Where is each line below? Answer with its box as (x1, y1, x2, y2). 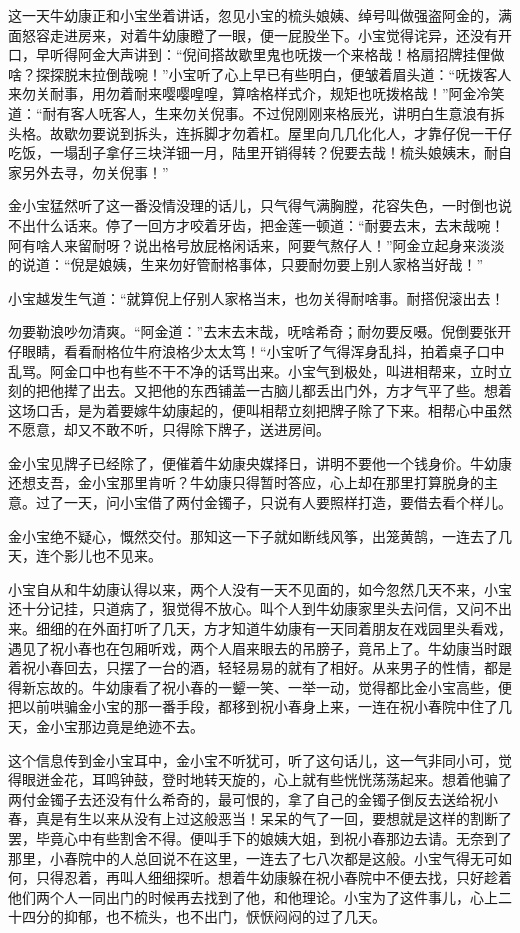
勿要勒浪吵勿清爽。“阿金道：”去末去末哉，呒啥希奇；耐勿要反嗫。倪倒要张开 (8, 321, 512, 342)
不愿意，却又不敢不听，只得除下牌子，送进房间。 (8, 419, 330, 440)
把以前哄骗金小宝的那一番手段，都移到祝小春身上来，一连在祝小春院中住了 (8, 696, 498, 717)
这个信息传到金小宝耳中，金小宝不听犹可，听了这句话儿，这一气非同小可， (8, 749, 498, 770)
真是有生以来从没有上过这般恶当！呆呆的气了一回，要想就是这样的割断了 (35, 808, 512, 829)
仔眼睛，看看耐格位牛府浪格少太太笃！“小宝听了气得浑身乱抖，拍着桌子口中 (8, 340, 505, 361)
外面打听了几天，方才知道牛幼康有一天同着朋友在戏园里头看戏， (91, 618, 512, 639)
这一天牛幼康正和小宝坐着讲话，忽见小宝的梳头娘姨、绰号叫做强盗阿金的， (8, 5, 498, 25)
